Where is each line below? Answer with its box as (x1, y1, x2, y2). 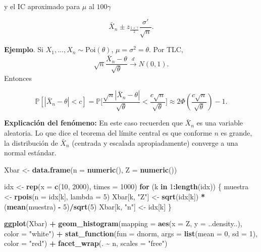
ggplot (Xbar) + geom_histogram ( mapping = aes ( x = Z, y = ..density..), (4, 218, 242, 229)
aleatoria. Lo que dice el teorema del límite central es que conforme (4, 128, 212, 138)
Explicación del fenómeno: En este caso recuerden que (4, 117, 183, 128)
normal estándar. (4, 147, 57, 158)
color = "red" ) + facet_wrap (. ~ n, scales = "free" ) (4, 238, 168, 248)
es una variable (196, 117, 243, 128)
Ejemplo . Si (4, 44, 43, 55)
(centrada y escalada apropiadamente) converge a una (72, 137, 238, 148)
